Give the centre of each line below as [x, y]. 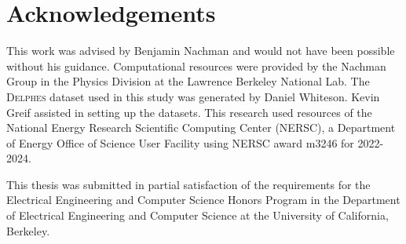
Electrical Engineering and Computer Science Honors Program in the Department [203, 200]
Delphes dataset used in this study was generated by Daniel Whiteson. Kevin [193, 96]
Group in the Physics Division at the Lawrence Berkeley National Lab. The [188, 81]
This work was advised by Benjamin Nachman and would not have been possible [201, 51]
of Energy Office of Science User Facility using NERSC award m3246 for [180, 142]
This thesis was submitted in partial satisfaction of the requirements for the [188, 184]
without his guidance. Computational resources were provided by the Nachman [196, 66]
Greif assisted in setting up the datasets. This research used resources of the [189, 112]
